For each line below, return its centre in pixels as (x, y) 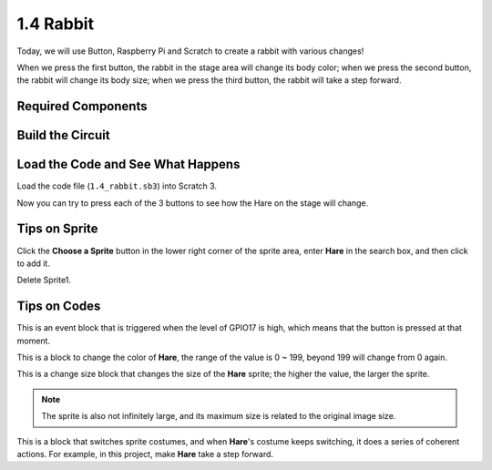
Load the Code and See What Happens (128, 164)
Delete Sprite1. (44, 280)
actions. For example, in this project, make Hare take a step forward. (145, 454)
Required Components (82, 106)
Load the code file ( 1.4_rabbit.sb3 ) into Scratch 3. (117, 186)
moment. (33, 341)
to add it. (33, 263)
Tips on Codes (59, 307)
